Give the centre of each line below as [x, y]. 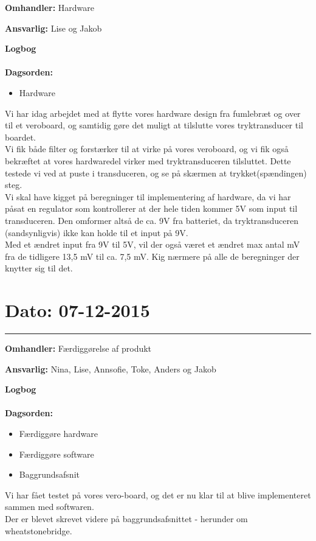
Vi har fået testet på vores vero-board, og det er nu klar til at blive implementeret [158, 494]
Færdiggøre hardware [58, 433]
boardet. [21, 137]
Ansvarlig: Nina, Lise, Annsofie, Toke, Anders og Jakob [111, 368]
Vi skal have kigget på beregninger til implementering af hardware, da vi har [148, 196]
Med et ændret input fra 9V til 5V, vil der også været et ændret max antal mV [153, 244]
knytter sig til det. [39, 268]
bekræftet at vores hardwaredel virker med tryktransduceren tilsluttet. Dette [148, 160]
